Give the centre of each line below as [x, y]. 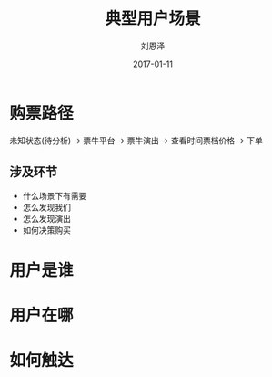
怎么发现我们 [46, 207]
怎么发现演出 [46, 218]
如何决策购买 [46, 230]
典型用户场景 [152, 19]
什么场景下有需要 [55, 195]
